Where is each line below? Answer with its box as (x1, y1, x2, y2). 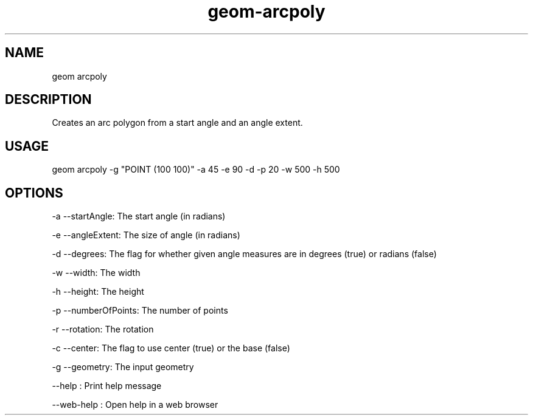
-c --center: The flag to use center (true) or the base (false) (52, 343, 290, 354)
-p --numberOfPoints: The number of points (52, 305, 228, 316)
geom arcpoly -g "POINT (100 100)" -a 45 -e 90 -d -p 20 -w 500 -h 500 (52, 164, 340, 175)
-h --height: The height (52, 286, 144, 297)
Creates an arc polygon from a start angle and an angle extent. (52, 117, 303, 128)
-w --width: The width (52, 267, 141, 278)
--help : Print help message (52, 380, 162, 391)
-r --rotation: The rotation (52, 324, 154, 335)
